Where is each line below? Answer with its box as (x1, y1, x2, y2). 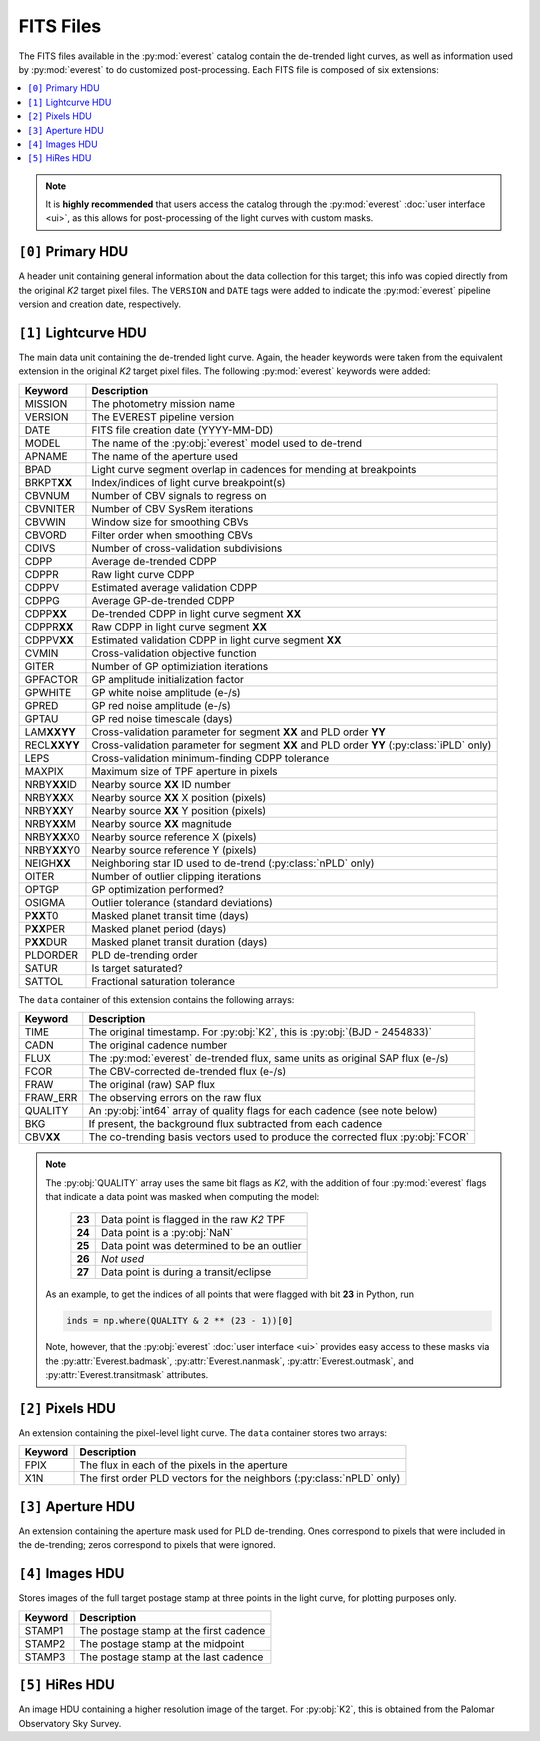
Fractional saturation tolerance (91, 974, 235, 988)
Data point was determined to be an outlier (100, 1239, 302, 1253)
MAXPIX (24, 764, 64, 778)
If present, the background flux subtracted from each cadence (88, 1117, 383, 1131)
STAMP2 (24, 1636, 66, 1650)
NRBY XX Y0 (24, 843, 80, 857)
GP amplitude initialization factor (91, 672, 245, 686)
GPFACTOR (24, 672, 79, 686)
